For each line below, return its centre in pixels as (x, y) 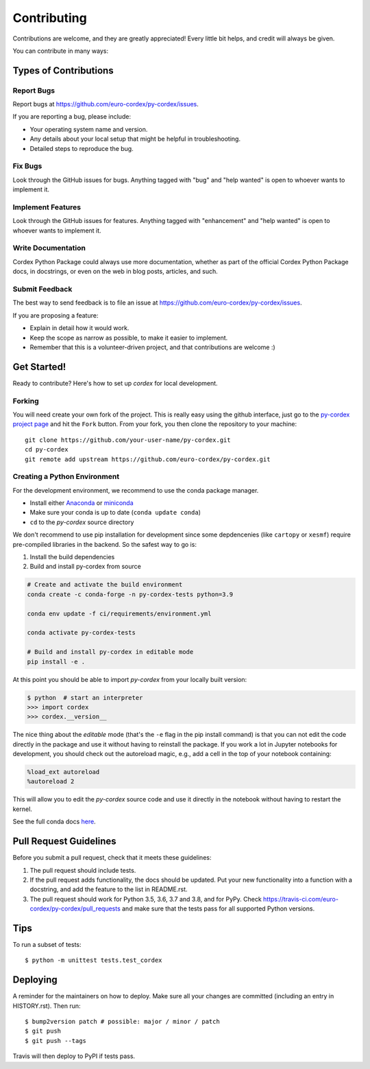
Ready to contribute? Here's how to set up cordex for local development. (115, 383)
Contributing (50, 18)
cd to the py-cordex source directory (82, 522)
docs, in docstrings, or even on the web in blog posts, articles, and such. (115, 272)
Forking (26, 401)
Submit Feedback (42, 290)
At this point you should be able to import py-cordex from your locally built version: (130, 679)
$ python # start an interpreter (85, 697)
